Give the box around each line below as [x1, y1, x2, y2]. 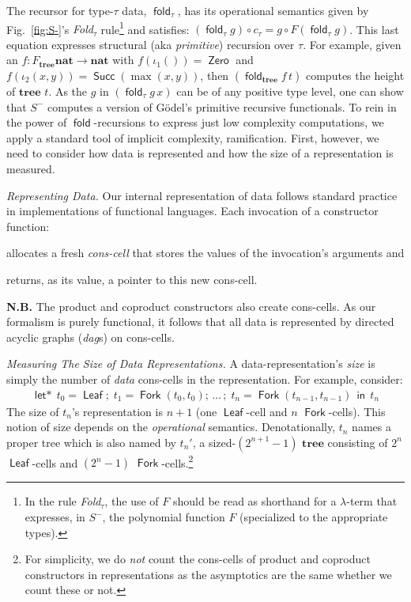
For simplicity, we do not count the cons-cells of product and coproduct [25, 551, 371, 567]
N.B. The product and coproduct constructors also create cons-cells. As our [6, 297, 376, 314]
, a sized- [192, 434, 236, 450]
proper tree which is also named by [6, 434, 176, 450]
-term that [346, 493, 398, 509]
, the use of [104, 493, 159, 509]
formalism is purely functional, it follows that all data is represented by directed [6, 313, 394, 330]
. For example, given [303, 36, 402, 52]
